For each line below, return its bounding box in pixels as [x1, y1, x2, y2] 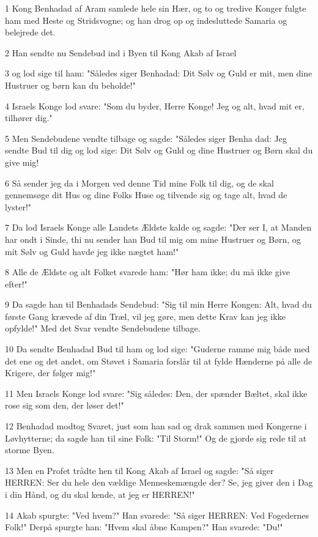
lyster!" [5, 200, 32, 213]
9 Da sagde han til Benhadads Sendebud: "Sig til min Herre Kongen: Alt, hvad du [5, 298, 312, 311]
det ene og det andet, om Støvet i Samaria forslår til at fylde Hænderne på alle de [5, 354, 312, 367]
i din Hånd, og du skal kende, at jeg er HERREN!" [5, 488, 195, 500]
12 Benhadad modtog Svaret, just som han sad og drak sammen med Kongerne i [5, 420, 307, 432]
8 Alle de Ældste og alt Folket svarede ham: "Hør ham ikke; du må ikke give [5, 265, 290, 278]
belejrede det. [5, 26, 56, 39]
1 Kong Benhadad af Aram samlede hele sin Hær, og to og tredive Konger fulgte [5, 2, 306, 14]
